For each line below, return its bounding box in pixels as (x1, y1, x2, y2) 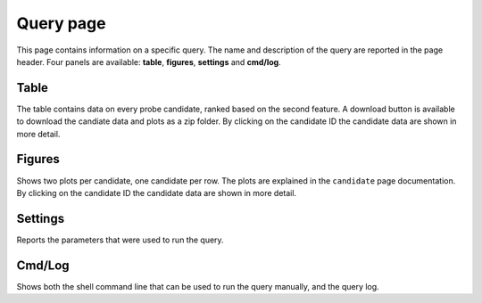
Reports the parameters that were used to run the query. (16, 234, 224, 245)
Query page (16, 13, 106, 33)
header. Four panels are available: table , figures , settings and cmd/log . (16, 56, 281, 67)
